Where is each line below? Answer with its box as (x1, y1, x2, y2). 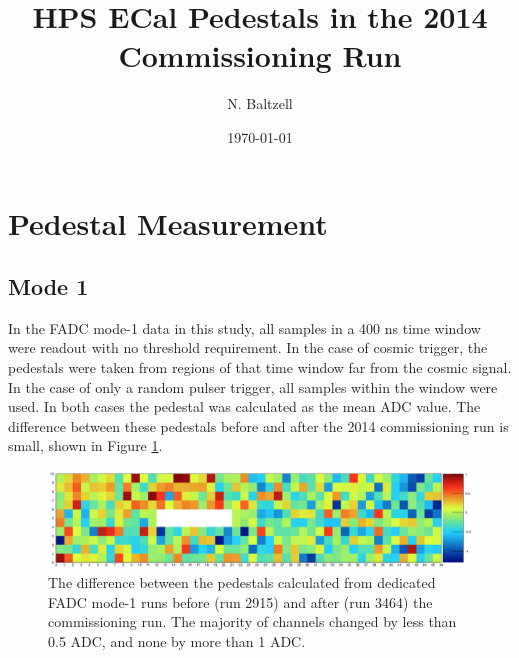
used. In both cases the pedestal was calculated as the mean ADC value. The (8, 396, 481, 417)
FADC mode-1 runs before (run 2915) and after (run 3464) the (48, 591, 433, 612)
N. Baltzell (227, 93, 293, 114)
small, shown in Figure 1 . (8, 435, 163, 456)
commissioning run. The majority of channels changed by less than (48, 611, 457, 632)
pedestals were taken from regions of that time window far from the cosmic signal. (8, 357, 512, 378)
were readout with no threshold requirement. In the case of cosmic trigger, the (8, 337, 488, 358)
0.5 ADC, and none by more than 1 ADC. (48, 630, 306, 651)
